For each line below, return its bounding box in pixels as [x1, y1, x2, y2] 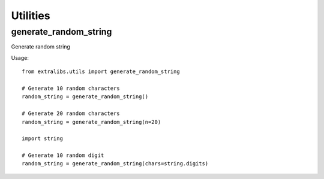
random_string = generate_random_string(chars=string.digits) [22, 160, 209, 167]
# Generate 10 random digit [22, 152, 104, 159]
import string [22, 135, 63, 142]
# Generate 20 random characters [22, 110, 120, 117]
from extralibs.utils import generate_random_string [22, 68, 180, 75]
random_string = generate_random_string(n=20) [22, 119, 161, 125]
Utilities [11, 9, 50, 22]
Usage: [11, 54, 29, 61]
